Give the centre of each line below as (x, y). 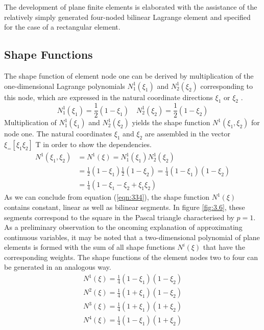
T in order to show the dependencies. (93, 144)
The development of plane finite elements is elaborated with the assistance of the (131, 7)
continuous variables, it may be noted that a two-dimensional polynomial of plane (132, 237)
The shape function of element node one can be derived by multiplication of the (129, 75)
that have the (224, 247)
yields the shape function (171, 122)
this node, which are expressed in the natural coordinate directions (109, 97)
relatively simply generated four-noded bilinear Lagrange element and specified (127, 17)
